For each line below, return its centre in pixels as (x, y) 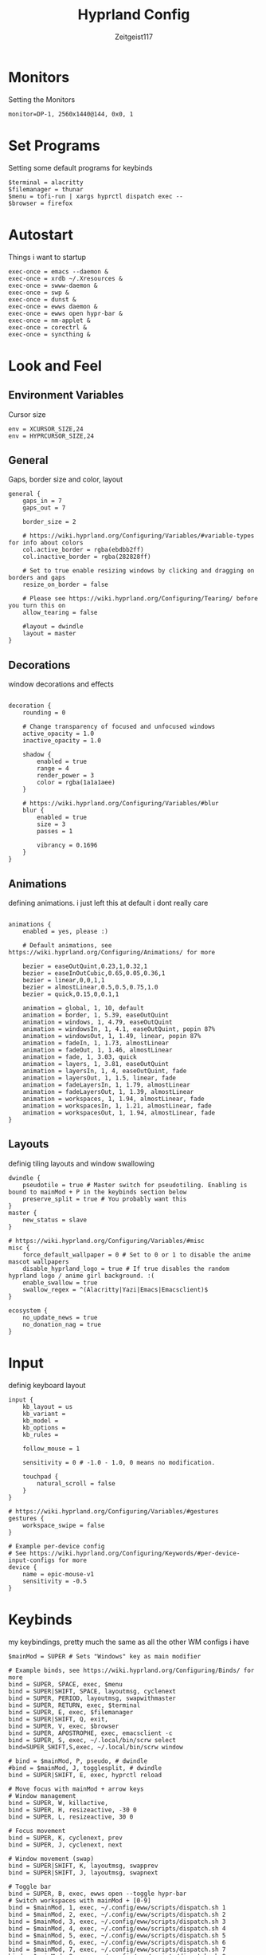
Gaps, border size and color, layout (66, 479)
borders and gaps (37, 578)
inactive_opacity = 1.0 (62, 741)
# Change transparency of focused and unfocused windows (119, 727)
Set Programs (55, 146)
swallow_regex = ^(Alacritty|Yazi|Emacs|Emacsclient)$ (115, 1289)
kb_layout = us (48, 1406)
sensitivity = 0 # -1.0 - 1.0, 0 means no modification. (119, 1462)
